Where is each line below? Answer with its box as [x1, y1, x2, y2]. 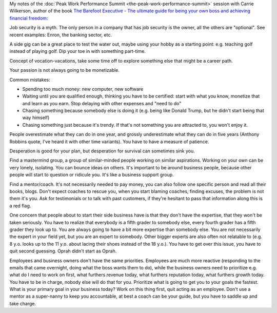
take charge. [9, 300, 36, 306]
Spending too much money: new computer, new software [22, 86, 144, 92]
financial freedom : [9, 15, 48, 21]
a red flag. [9, 203, 31, 209]
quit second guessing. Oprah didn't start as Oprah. [9, 248, 117, 254]
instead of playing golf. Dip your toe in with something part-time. [9, 48, 146, 54]
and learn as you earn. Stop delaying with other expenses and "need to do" [22, 100, 182, 106]
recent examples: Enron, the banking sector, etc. [9, 31, 112, 38]
